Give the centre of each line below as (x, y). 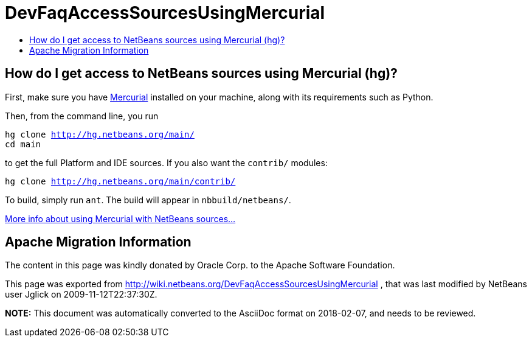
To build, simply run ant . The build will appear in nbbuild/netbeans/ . (148, 200)
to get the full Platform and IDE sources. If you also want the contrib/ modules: (166, 162)
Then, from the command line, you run (82, 116)
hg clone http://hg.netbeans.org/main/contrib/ (120, 181)
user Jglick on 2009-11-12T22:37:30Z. (81, 295)
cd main (23, 144)
